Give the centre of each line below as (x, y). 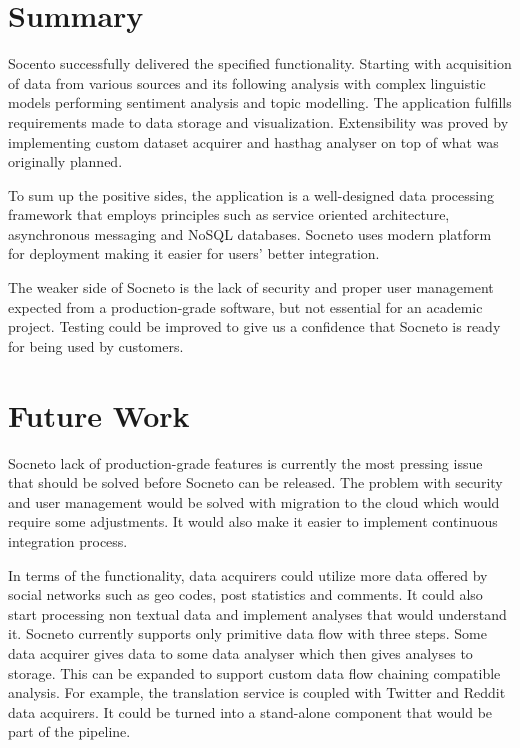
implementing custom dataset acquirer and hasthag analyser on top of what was (253, 141)
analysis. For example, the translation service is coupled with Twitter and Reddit (257, 692)
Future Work (99, 414)
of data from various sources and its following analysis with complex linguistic (247, 82)
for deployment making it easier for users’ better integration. (194, 253)
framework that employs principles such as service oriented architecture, (229, 214)
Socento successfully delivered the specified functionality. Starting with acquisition (260, 63)
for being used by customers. (96, 345)
